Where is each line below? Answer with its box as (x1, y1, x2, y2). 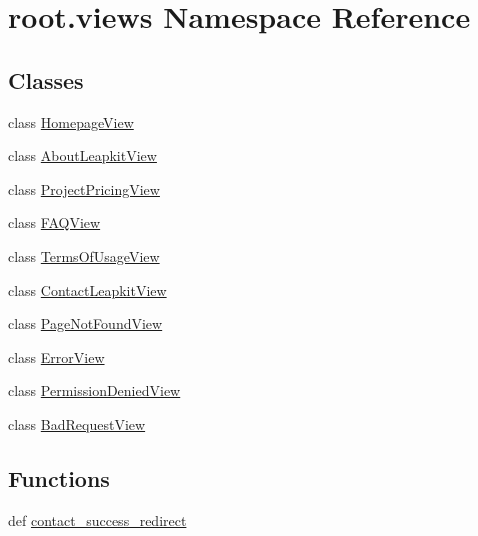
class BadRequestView (8, 413, 146, 434)
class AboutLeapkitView (8, 145, 157, 166)
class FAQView (8, 212, 101, 233)
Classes (8, 64, 84, 95)
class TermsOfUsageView (8, 245, 160, 266)
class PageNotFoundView (8, 313, 163, 334)
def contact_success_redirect (8, 509, 187, 530)
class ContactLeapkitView (8, 279, 167, 300)
